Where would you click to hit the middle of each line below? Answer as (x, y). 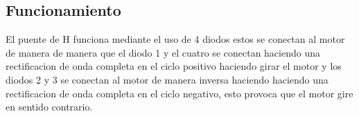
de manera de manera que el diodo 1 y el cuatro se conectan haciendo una (163, 52)
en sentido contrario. (49, 107)
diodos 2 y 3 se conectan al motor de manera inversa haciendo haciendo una (167, 79)
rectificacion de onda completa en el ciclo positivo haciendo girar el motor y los (174, 66)
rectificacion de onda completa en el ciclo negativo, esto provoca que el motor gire (179, 93)
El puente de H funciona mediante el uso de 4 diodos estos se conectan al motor (175, 39)
